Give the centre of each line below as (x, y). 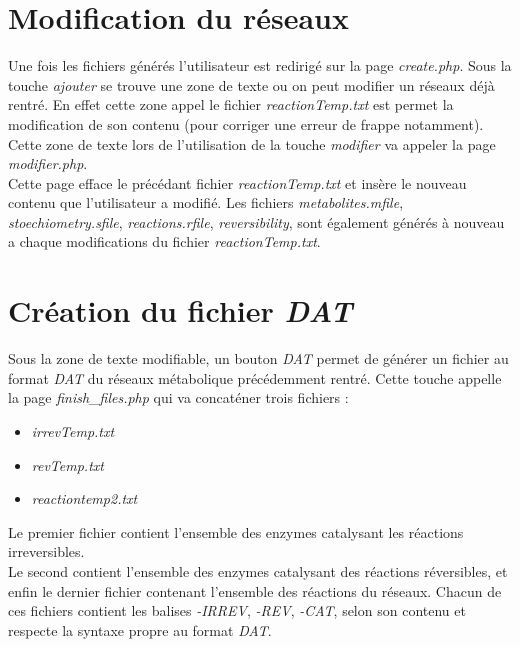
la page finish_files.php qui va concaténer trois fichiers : (178, 397)
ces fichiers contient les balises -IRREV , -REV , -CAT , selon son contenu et (237, 610)
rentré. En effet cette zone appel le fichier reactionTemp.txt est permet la (231, 104)
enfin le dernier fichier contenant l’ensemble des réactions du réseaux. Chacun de (255, 590)
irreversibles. (46, 551)
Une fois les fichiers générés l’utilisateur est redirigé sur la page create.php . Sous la (260, 65)
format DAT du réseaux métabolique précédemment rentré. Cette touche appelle (255, 377)
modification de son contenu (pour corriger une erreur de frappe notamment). (246, 123)
